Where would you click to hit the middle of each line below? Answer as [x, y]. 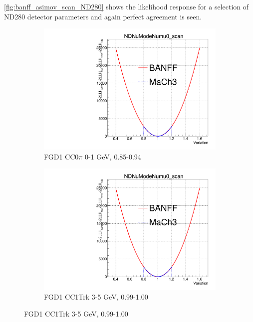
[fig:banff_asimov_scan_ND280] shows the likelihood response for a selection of [126, 6]
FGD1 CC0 [61, 156]
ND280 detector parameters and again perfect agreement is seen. [103, 16]
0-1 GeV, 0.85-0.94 [113, 156]
